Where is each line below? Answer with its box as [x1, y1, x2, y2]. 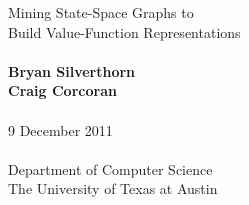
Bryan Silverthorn [8, 60, 136, 81]
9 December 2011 [8, 119, 113, 140]
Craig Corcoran [8, 80, 117, 101]
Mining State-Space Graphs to [8, 2, 194, 22]
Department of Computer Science [8, 158, 213, 179]
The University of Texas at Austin [8, 178, 218, 199]
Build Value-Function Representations [8, 21, 241, 42]
